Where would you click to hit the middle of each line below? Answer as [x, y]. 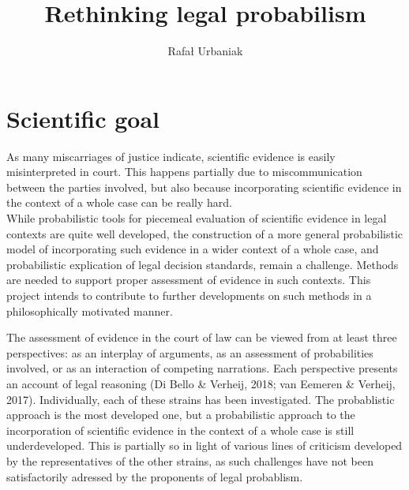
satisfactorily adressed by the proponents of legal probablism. [155, 476]
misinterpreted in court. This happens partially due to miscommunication [184, 172]
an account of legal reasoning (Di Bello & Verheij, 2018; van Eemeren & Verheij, [201, 383]
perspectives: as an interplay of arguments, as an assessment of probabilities [190, 352]
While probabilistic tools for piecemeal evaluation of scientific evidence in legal [197, 218]
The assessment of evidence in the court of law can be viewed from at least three [202, 337]
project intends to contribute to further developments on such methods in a [189, 295]
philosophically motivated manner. [90, 310]
